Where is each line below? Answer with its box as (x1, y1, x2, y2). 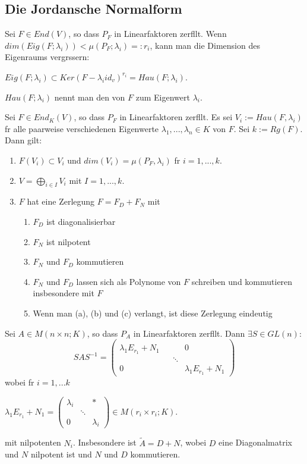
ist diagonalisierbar (46, 215, 116, 227)
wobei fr (5, 376, 34, 388)
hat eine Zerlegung (27, 195, 95, 208)
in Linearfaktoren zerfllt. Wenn (114, 27, 227, 40)
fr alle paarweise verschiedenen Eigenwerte (5, 122, 159, 134)
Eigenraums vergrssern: (5, 51, 90, 63)
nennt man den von (54, 90, 125, 103)
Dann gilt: (5, 134, 42, 146)
